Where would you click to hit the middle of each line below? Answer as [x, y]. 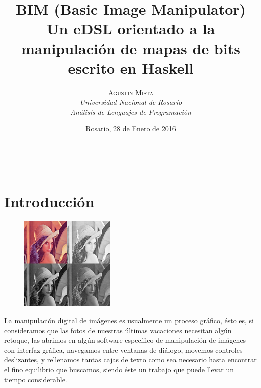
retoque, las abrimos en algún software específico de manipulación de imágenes [125, 340]
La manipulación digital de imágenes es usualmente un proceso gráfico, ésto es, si [129, 320]
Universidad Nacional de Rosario [131, 102]
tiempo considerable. [36, 379]
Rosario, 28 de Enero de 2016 [131, 129]
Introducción [49, 201]
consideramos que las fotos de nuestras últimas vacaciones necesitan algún [118, 330]
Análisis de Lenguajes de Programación [131, 111]
